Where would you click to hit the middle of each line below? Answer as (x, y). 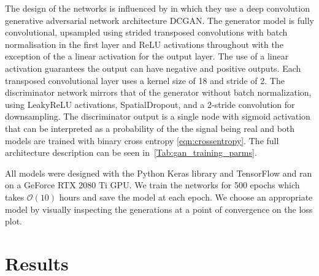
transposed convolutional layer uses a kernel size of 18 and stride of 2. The (145, 80)
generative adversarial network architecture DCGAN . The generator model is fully (159, 20)
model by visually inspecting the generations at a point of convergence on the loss (159, 209)
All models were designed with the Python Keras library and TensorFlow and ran (159, 173)
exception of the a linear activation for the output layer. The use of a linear (147, 56)
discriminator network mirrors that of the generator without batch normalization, (158, 92)
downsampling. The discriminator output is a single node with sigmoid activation (158, 116)
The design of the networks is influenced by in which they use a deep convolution (157, 8)
